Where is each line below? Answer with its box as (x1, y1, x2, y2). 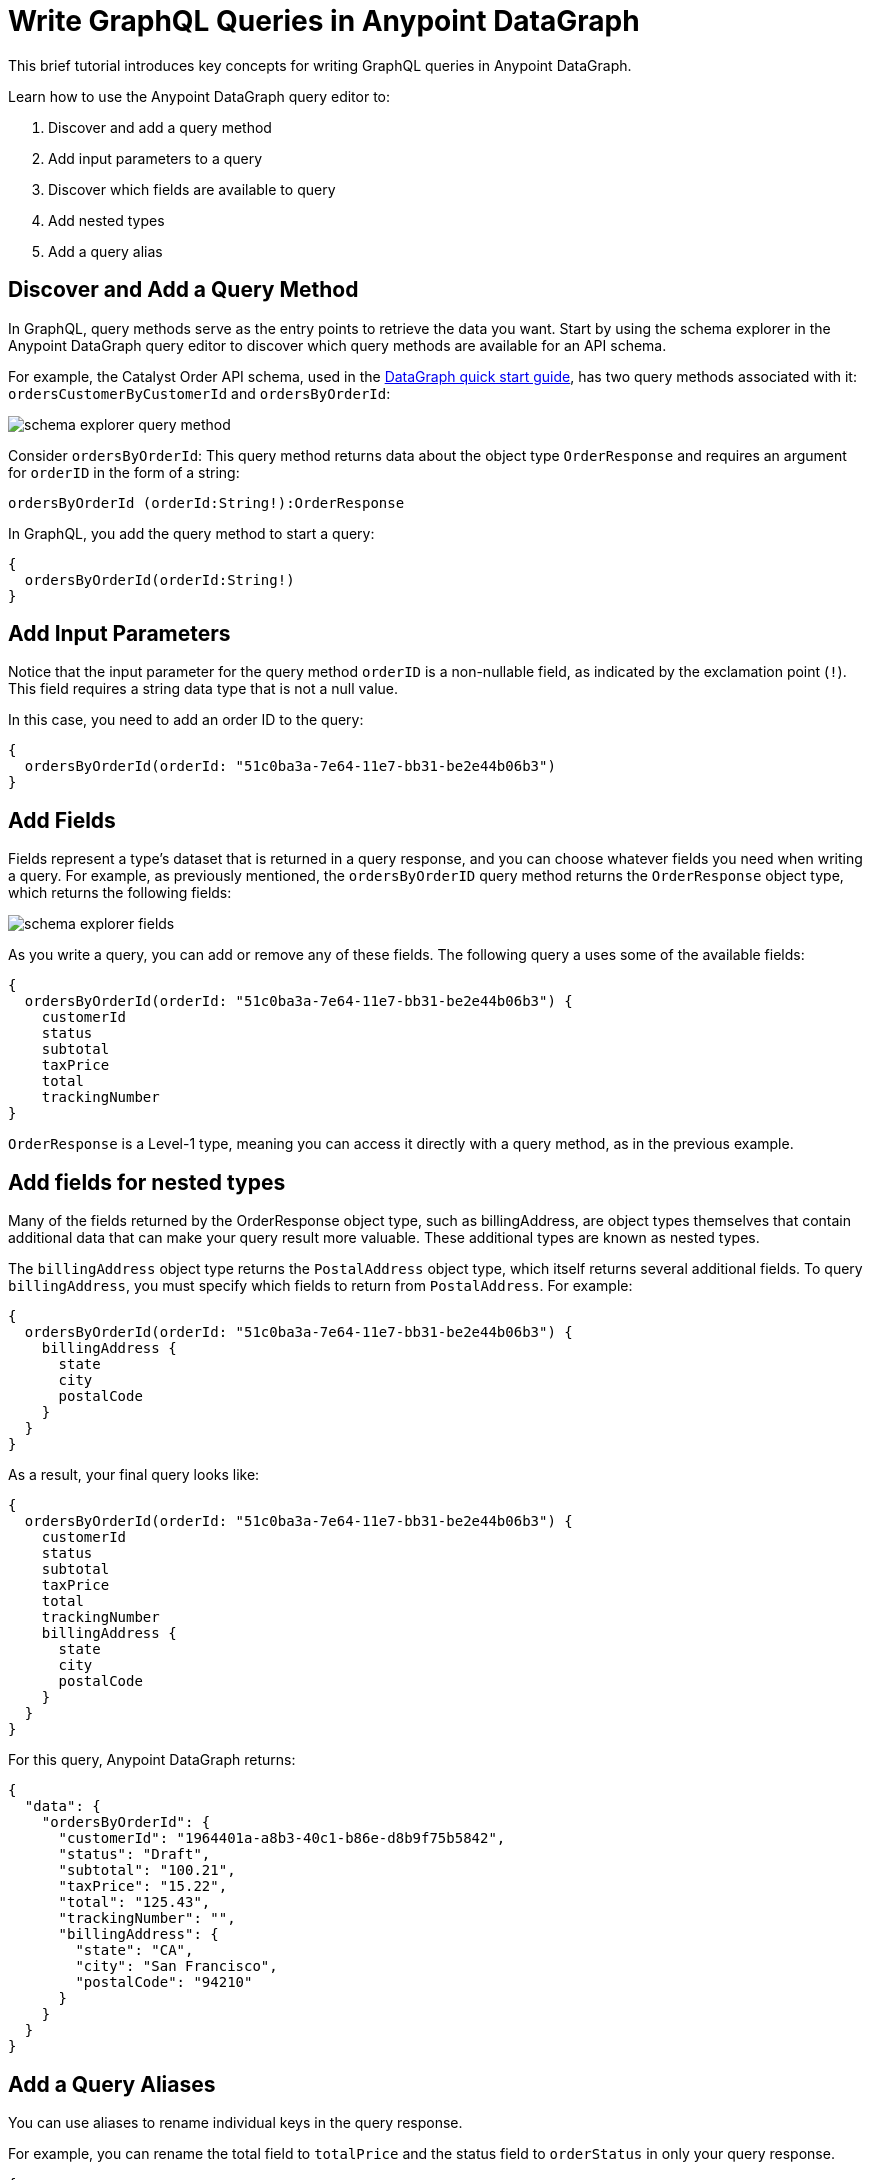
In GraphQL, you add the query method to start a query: (8, 524, 375, 542)
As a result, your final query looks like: (8, 1466, 260, 1484)
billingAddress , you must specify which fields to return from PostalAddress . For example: (8, 1277, 633, 1295)
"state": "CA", (75, 1942, 194, 1959)
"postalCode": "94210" (75, 1974, 253, 1991)
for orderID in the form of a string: (8, 463, 240, 481)
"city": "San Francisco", (75, 1958, 278, 1975)
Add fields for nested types (8, 1169, 286, 1195)
